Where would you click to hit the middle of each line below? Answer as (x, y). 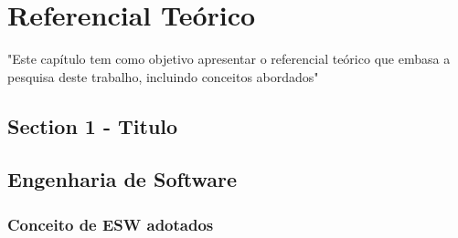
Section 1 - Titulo (93, 125)
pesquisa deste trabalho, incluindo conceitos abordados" (163, 76)
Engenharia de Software (122, 179)
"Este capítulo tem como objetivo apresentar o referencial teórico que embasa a (229, 59)
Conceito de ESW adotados (111, 224)
